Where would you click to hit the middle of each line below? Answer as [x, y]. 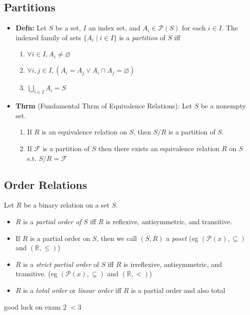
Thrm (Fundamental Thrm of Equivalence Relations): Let [104, 106]
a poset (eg [182, 238]
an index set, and [114, 28]
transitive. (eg [36, 274]
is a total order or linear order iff [72, 290]
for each [194, 28]
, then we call [117, 238]
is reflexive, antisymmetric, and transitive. [169, 221]
